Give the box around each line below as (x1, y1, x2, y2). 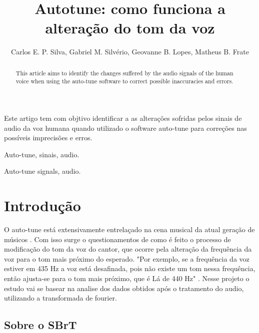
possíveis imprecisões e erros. (4, 132, 92, 143)
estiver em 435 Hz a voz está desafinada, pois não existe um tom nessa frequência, (4, 263, 255, 274)
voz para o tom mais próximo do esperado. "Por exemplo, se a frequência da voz (4, 253, 249, 264)
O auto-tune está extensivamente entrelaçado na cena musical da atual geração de (4, 224, 255, 235)
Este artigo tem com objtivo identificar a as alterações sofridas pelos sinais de (4, 113, 242, 123)
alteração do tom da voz (45, 17, 215, 38)
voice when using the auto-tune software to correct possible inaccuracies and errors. (15, 77, 233, 85)
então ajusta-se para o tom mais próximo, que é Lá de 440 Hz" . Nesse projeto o (4, 273, 249, 284)
